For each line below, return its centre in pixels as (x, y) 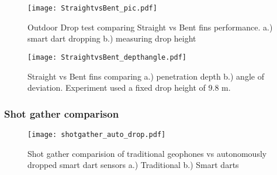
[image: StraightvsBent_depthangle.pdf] (107, 57)
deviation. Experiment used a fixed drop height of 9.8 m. (129, 88)
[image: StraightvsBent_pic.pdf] (92, 8)
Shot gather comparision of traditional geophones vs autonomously (147, 153)
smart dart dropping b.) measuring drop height (112, 38)
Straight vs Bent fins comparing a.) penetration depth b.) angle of (146, 76)
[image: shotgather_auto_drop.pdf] (97, 134)
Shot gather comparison (62, 113)
